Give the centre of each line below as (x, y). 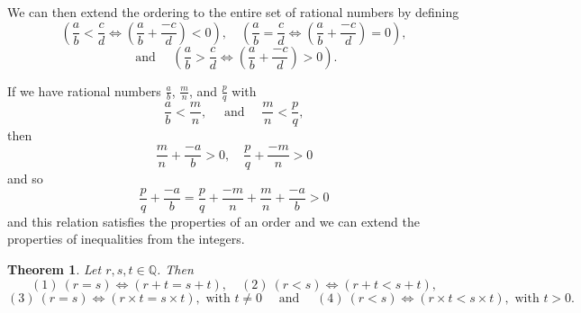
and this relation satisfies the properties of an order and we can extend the (213, 221)
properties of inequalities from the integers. (126, 239)
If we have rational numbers (84, 90)
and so (25, 179)
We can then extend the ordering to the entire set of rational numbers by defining (233, 12)
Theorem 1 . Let (54, 268)
